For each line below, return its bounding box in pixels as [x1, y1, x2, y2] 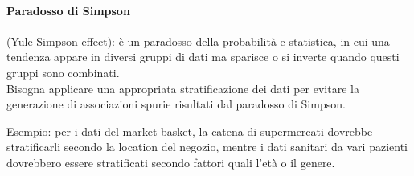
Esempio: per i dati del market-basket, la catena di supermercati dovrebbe [6, 122, 373, 139]
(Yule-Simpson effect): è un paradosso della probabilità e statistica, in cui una [6, 32, 390, 49]
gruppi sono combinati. [6, 63, 120, 80]
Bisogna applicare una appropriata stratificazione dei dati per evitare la [6, 80, 359, 96]
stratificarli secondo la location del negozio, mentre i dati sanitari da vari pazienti [6, 138, 408, 155]
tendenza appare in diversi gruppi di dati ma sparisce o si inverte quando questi [6, 48, 400, 65]
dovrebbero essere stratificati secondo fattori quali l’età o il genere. [6, 153, 335, 170]
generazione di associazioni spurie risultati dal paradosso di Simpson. [6, 96, 346, 113]
